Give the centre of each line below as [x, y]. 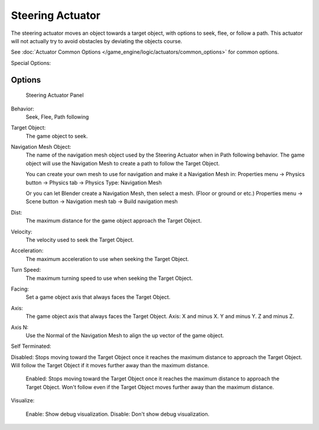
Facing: [20, 289]
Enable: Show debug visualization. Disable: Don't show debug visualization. [118, 414]
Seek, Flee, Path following [57, 117]
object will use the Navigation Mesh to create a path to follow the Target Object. [123, 163]
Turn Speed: [26, 270]
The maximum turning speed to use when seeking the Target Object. [109, 278]
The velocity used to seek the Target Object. [80, 240]
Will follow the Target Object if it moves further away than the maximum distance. [110, 366]
